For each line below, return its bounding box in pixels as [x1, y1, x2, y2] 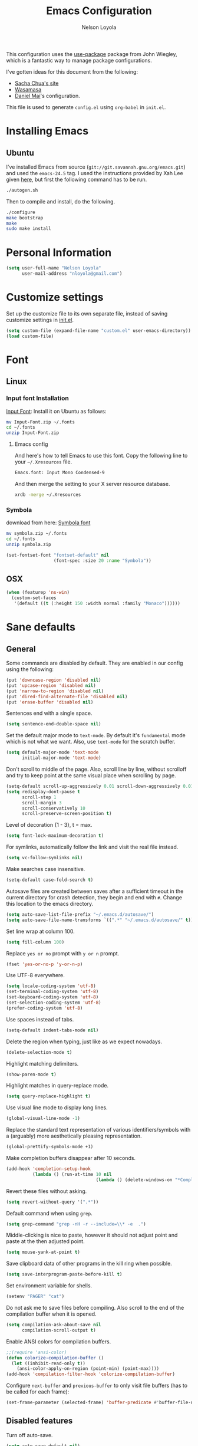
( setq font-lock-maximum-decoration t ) [6, 833, 104, 839]
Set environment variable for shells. [6, 1282, 93, 1289]
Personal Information [6, 246, 112, 259]
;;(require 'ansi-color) [6, 1349, 67, 1355]
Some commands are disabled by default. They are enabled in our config [6, 659, 183, 667]
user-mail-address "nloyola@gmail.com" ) [21, 271, 123, 277]
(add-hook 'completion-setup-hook [6, 1166, 91, 1172]
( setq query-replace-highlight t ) [6, 1093, 91, 1099]
